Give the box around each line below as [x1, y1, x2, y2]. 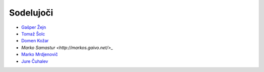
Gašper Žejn [21, 24, 46, 30]
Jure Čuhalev [21, 58, 48, 64]
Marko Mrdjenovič [21, 52, 58, 57]
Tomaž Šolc [21, 31, 45, 36]
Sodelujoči [9, 7, 53, 18]
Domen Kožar [21, 38, 49, 44]
